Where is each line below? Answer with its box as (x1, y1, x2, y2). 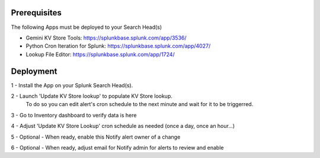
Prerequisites (11, 8, 62, 18)
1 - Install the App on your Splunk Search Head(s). (11, 81, 133, 88)
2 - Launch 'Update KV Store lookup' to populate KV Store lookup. (11, 92, 173, 100)
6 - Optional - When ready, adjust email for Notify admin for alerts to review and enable (11, 144, 224, 151)
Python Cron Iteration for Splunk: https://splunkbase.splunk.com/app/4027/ (25, 42, 211, 50)
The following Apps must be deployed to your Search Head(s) (11, 24, 162, 31)
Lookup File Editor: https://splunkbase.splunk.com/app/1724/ (25, 51, 175, 58)
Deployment (11, 66, 57, 76)
